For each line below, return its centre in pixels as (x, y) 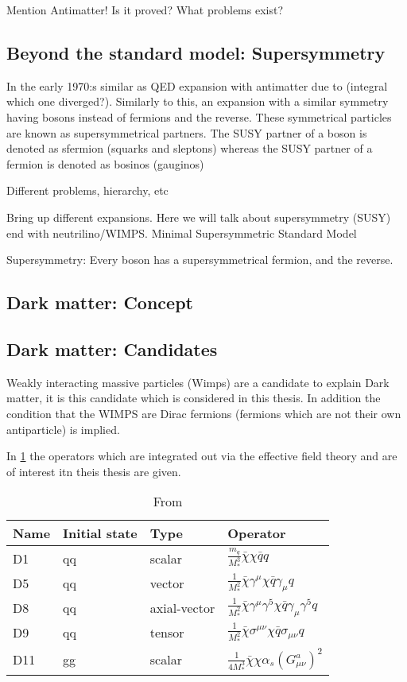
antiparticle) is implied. (63, 429)
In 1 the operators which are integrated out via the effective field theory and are (202, 456)
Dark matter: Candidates (112, 349)
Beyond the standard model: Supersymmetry (196, 52)
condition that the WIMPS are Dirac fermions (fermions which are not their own (204, 413)
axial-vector (182, 608)
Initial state (100, 533)
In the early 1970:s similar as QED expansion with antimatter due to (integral (197, 85)
